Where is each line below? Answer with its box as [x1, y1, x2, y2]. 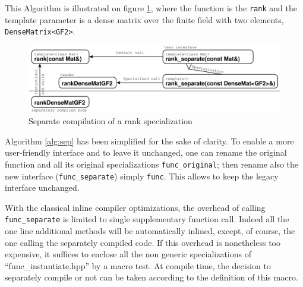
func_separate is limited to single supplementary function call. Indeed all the [5, 213, 289, 225]
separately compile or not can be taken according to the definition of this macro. [5, 271, 298, 283]
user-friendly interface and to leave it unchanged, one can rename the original [5, 146, 287, 159]
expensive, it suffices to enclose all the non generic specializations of [5, 248, 252, 260]
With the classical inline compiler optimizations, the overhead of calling [5, 201, 266, 213]
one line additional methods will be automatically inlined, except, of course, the [5, 225, 295, 237]
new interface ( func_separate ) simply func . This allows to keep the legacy [5, 169, 279, 182]
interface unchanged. [5, 181, 80, 194]
